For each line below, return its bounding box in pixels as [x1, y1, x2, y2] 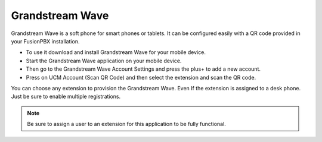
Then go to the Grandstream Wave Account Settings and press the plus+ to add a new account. [26, 65, 261, 72]
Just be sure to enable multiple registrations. [11, 93, 121, 100]
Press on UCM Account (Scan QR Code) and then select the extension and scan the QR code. [26, 74, 256, 81]
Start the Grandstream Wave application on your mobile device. [26, 57, 182, 64]
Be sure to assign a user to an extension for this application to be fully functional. [27, 121, 226, 128]
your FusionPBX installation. [11, 37, 80, 45]
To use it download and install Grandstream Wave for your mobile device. [26, 49, 206, 56]
